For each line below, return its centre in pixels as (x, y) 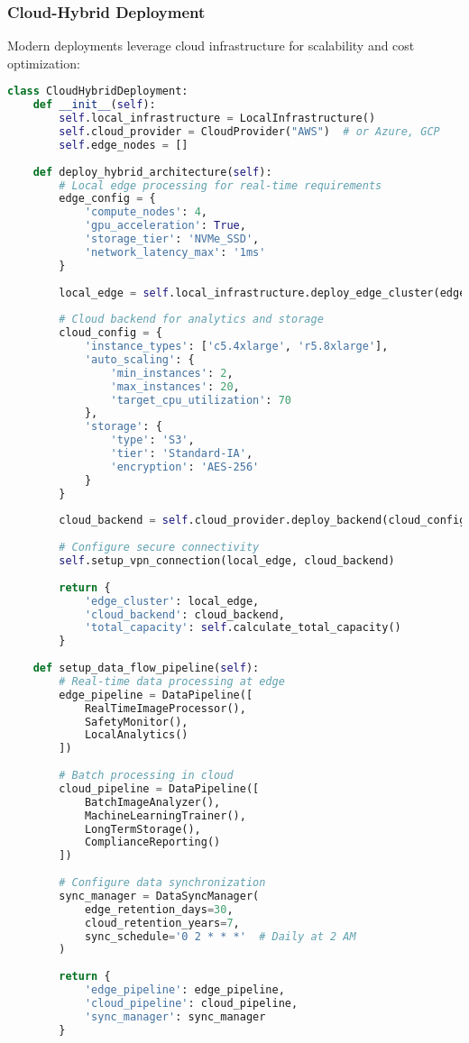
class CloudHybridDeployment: (98, 91)
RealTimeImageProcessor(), (165, 708)
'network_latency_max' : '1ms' (175, 252)
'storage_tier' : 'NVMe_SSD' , (172, 239)
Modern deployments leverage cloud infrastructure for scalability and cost (211, 46)
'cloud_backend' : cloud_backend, (184, 614)
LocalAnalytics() (136, 735)
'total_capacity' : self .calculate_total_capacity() (243, 628)
